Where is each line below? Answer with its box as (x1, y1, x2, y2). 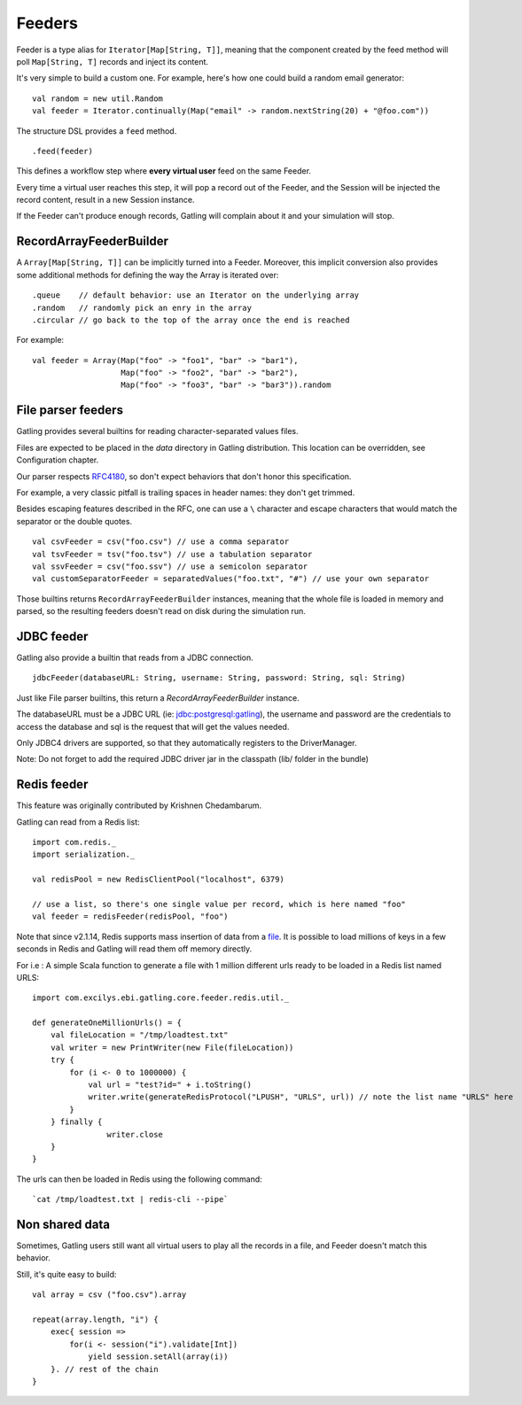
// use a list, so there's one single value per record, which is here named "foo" (32, 899, 407, 909)
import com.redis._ (32, 837, 117, 848)
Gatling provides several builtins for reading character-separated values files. (16, 426, 299, 437)
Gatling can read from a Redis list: (16, 816, 141, 827)
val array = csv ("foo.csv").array (32, 1290, 187, 1300)
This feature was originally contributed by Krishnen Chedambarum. (16, 800, 261, 811)
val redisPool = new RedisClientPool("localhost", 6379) (32, 874, 285, 885)
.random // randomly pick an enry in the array (32, 302, 253, 313)
